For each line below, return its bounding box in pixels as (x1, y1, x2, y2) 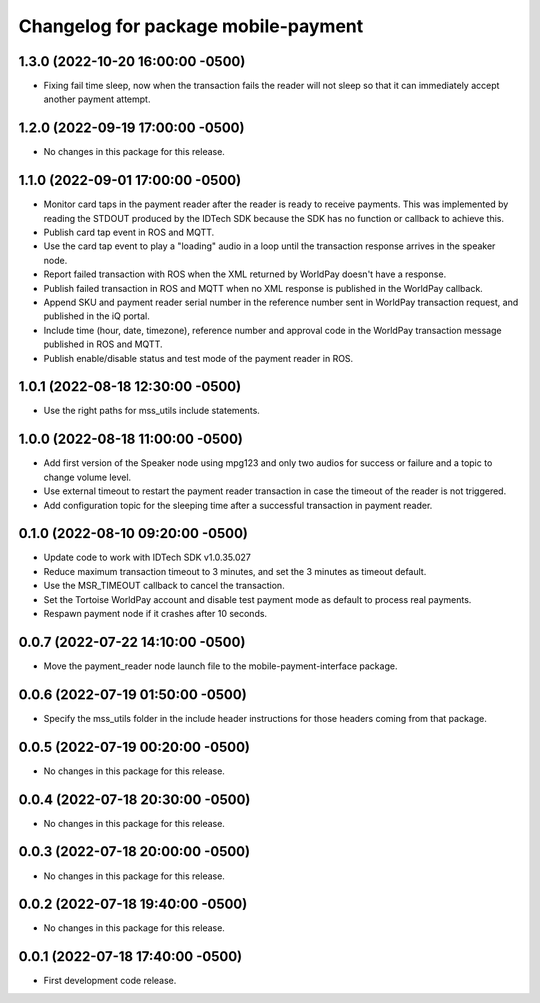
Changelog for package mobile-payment (18, 15, 364, 37)
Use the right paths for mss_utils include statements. (43, 405, 260, 417)
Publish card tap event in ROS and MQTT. (43, 226, 215, 239)
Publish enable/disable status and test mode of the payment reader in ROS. (43, 352, 354, 364)
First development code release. (43, 975, 177, 987)
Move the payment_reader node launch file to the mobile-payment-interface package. (43, 660, 398, 672)
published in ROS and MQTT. (43, 338, 163, 350)
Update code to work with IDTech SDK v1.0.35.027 (43, 551, 252, 564)
